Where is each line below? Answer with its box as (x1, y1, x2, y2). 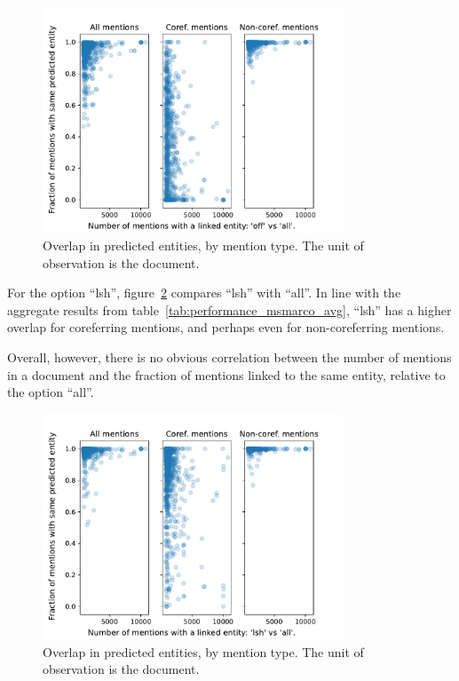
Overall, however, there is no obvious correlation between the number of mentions (7, 347, 452, 366)
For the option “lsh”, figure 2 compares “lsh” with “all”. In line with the (7, 283, 401, 302)
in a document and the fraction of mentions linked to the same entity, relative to (7, 365, 446, 384)
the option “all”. (7, 383, 94, 401)
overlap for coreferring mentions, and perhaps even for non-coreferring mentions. (7, 318, 445, 337)
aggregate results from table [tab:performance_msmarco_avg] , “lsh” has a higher (7, 300, 452, 319)
